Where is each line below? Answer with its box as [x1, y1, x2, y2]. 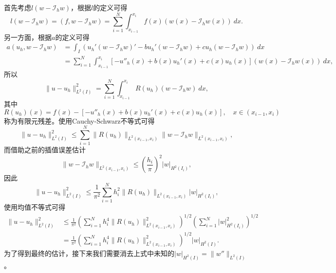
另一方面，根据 [4, 32, 52, 42]
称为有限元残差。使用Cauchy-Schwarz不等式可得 [4, 115, 155, 126]
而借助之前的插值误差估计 [4, 145, 86, 155]
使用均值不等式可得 [4, 202, 65, 212]
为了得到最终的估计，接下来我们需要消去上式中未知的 [4, 248, 174, 258]
